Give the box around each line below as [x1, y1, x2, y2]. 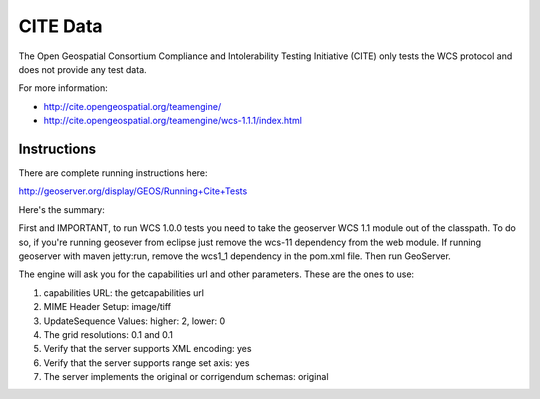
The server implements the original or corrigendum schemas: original [43, 371, 329, 383]
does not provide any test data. [18, 63, 147, 75]
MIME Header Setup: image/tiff [43, 301, 172, 313]
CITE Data [18, 15, 104, 37]
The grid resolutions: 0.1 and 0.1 [43, 328, 174, 340]
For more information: [18, 82, 109, 94]
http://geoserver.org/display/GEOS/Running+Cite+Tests [18, 185, 248, 197]
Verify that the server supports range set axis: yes [43, 356, 250, 369]
